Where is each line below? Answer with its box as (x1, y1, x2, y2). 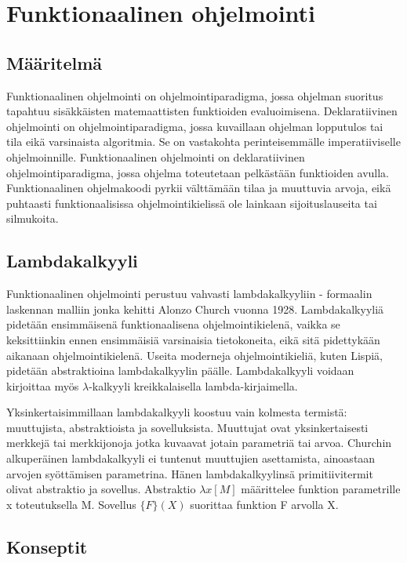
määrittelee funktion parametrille (241, 481, 401, 497)
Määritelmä (6, 50, 103, 74)
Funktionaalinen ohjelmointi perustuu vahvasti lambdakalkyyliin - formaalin (6, 285, 372, 302)
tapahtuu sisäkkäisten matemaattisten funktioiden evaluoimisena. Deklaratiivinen (6, 103, 398, 119)
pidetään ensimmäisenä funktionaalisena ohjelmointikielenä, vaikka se (6, 316, 340, 332)
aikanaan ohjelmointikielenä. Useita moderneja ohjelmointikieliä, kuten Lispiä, (6, 347, 383, 363)
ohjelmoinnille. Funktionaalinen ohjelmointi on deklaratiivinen (6, 148, 305, 165)
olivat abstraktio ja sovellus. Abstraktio (6, 481, 196, 497)
